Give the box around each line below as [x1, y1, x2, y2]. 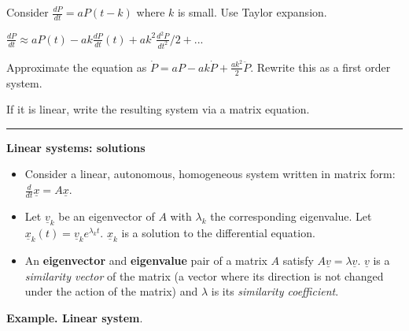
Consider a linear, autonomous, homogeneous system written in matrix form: [24, 165, 396, 182]
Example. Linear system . [6, 309, 143, 325]
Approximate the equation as [6, 58, 147, 75]
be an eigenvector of [58, 207, 155, 224]
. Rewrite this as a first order [250, 58, 391, 75]
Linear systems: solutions [6, 139, 146, 155]
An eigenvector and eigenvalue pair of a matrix [24, 251, 267, 268]
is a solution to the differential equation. [121, 224, 315, 240]
